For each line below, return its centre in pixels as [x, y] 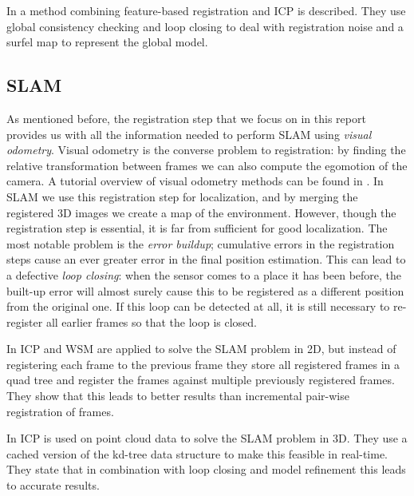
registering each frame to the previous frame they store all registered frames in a [203, 364]
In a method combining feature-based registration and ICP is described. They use [206, 10]
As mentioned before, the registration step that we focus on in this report [186, 118]
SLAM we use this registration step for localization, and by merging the [182, 196]
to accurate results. [53, 485]
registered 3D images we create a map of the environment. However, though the [201, 212]
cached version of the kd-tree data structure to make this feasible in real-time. [197, 453]
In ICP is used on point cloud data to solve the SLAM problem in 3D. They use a [207, 438]
